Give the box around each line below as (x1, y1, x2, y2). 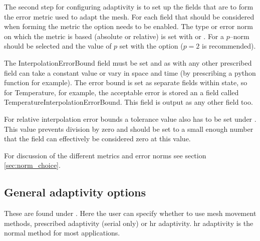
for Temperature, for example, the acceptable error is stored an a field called (4, 87, 239, 97)
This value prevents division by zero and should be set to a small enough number (4, 123, 253, 134)
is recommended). (202, 41, 256, 51)
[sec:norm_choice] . (4, 160, 61, 170)
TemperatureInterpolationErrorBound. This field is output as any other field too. (4, 97, 253, 107)
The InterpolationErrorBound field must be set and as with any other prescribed (4, 57, 252, 68)
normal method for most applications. (4, 227, 120, 238)
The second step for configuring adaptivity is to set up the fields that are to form (4, 2, 253, 12)
